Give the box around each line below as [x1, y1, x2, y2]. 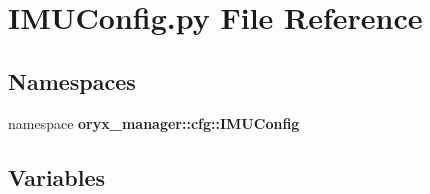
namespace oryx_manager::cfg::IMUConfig [8, 112, 300, 133]
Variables [8, 161, 106, 192]
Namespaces [8, 65, 136, 96]
